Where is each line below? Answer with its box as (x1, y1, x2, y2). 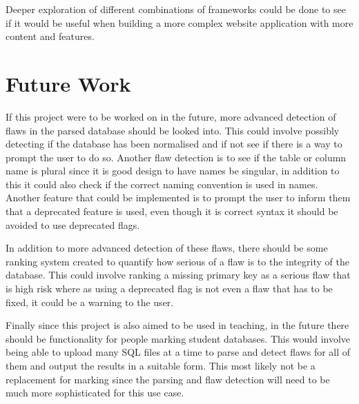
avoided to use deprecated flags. (6, 217, 140, 232)
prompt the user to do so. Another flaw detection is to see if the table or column (6, 150, 347, 164)
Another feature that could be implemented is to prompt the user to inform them (6, 190, 351, 205)
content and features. (6, 29, 95, 43)
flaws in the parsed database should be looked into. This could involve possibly (6, 123, 340, 137)
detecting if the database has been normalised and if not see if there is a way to (6, 137, 342, 151)
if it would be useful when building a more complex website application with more (6, 15, 353, 30)
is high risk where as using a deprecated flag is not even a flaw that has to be (6, 281, 333, 296)
